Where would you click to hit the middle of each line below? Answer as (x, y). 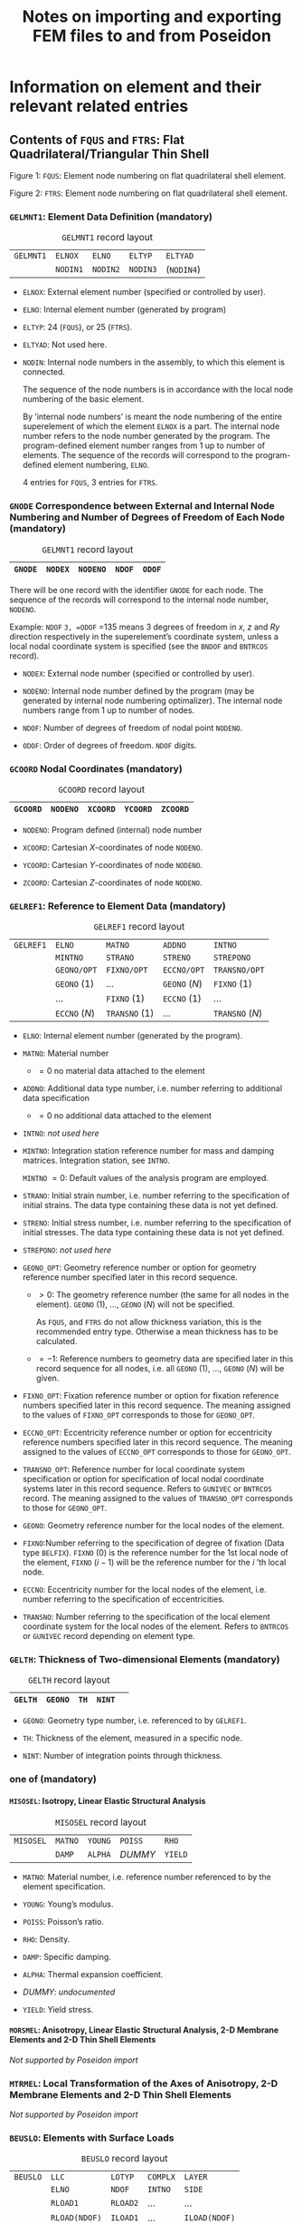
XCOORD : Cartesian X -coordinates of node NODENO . (113, 847)
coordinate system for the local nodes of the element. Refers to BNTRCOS (156, 1626)
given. (47, 1378)
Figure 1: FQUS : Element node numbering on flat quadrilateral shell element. (148, 176)
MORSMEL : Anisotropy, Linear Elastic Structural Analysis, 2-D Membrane (144, 2030)
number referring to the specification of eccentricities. (123, 1599)
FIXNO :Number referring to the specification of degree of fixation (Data (153, 1543)
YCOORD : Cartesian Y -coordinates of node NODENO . (113, 864)
